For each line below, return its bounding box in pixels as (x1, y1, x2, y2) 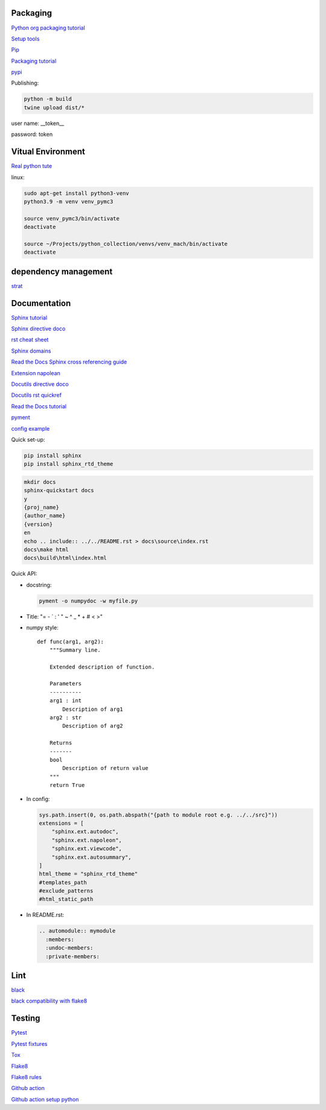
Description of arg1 (62, 705, 123, 713)
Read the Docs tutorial (11, 402, 67, 410)
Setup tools (11, 35, 40, 42)
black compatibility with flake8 (11, 997, 88, 1005)
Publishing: (11, 79, 39, 87)
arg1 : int (49, 698, 82, 704)
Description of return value (62, 765, 149, 772)
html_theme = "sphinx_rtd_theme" (39, 870, 138, 877)
